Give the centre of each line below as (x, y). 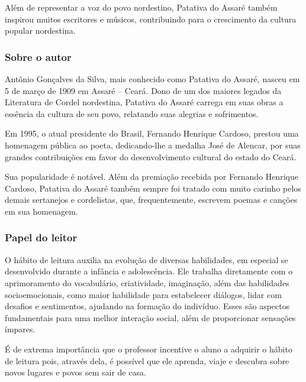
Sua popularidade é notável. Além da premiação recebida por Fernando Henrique (152, 177)
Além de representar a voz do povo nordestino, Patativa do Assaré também (141, 7)
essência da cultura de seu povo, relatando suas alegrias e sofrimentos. (132, 113)
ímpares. (20, 329)
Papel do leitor (41, 237)
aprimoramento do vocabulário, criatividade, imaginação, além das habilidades (147, 282)
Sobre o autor (38, 56)
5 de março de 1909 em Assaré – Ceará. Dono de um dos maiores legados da (143, 90)
